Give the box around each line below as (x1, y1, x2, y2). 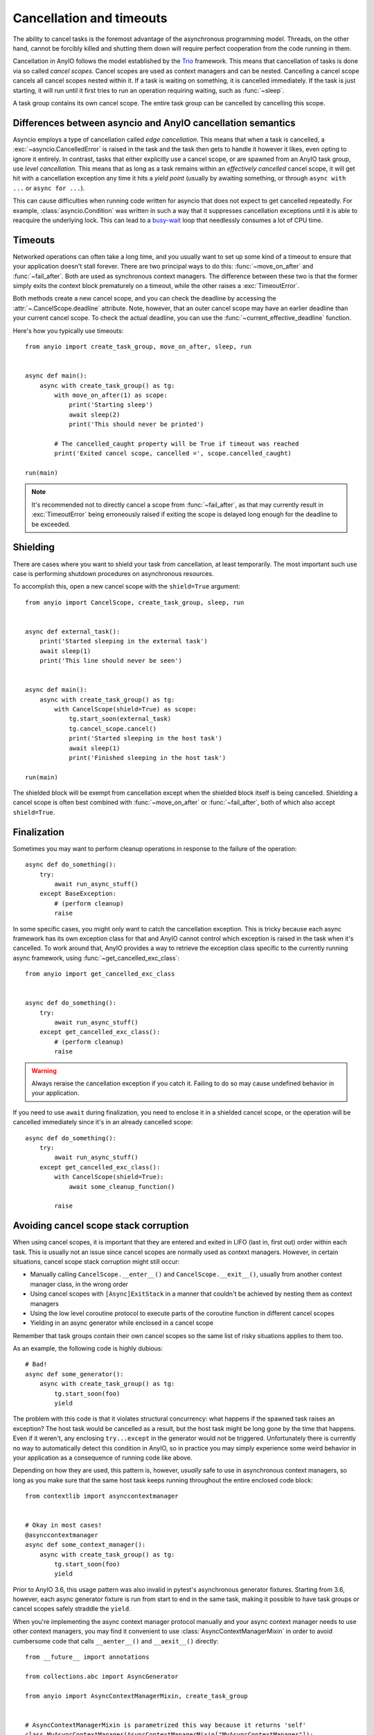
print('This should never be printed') (69, 421, 204, 428)
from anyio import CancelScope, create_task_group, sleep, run (25, 598, 244, 607)
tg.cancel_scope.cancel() (69, 725, 157, 732)
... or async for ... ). (12, 184, 85, 192)
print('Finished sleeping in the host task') (69, 754, 226, 761)
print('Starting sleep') (69, 401, 154, 409)
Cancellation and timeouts (12, 10, 168, 26)
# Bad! (25, 1360, 48, 1369)
